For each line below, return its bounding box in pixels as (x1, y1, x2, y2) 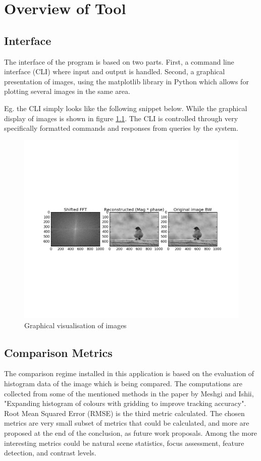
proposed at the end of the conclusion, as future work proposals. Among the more (4, 428, 257, 438)
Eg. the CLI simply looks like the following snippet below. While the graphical (4, 103, 247, 113)
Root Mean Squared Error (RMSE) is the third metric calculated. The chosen (4, 407, 245, 418)
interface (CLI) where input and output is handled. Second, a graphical (4, 66, 225, 77)
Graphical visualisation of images (24, 320, 127, 330)
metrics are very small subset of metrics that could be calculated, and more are (4, 418, 249, 428)
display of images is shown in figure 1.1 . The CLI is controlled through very (4, 113, 238, 123)
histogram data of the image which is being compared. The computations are (4, 378, 243, 389)
